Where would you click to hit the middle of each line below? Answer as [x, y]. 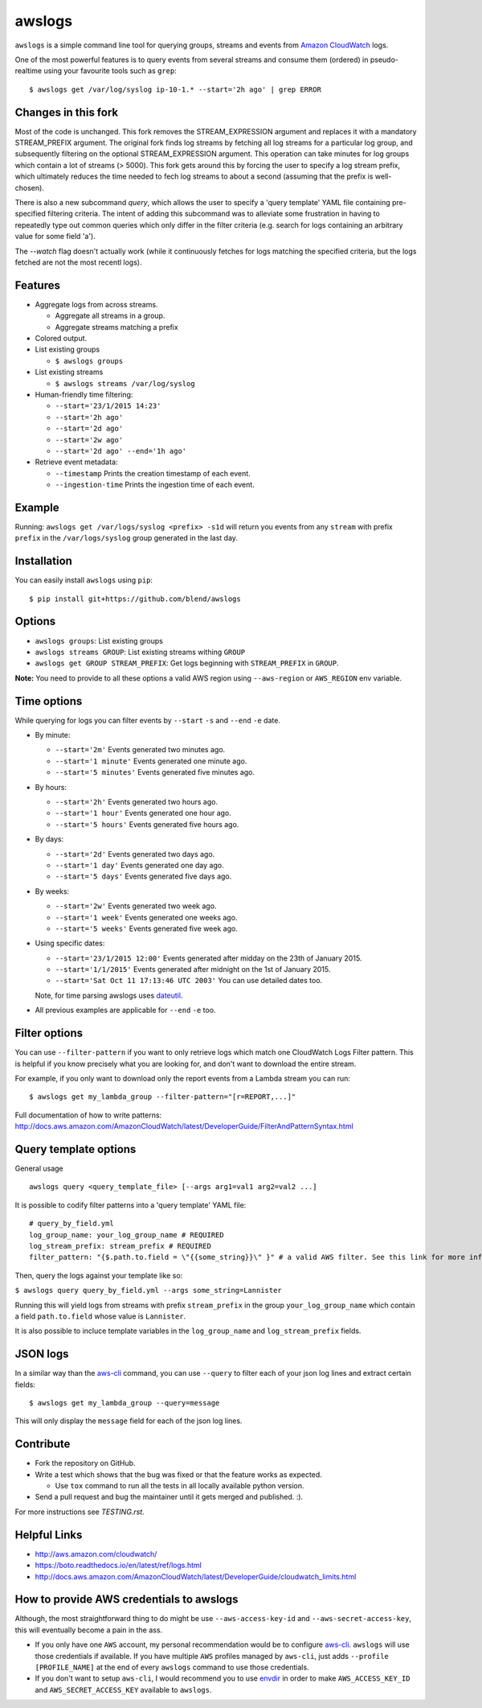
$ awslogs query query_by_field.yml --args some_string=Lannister [149, 1290]
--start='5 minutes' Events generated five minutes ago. [155, 772]
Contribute [43, 1444]
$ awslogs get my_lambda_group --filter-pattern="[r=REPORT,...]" [163, 1097]
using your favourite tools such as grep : [110, 71]
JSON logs [42, 1354]
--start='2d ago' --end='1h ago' [121, 451]
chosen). [29, 187]
